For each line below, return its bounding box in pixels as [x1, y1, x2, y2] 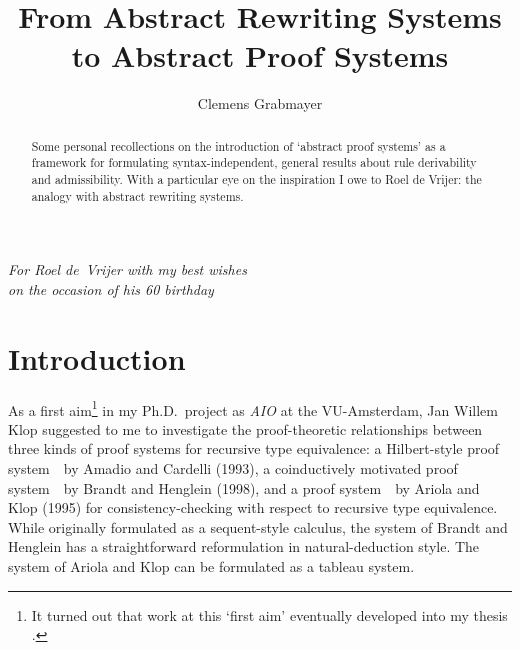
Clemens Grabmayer [197, 93, 323, 114]
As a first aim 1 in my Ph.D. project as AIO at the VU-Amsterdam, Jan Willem [8, 396, 498, 420]
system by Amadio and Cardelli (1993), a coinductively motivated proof [8, 458, 458, 479]
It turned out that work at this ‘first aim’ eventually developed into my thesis [31, 604, 508, 625]
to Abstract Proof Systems [71, 35, 449, 76]
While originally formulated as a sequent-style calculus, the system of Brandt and [8, 516, 508, 537]
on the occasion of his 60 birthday [8, 278, 214, 299]
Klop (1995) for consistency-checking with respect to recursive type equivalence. [8, 497, 498, 518]
